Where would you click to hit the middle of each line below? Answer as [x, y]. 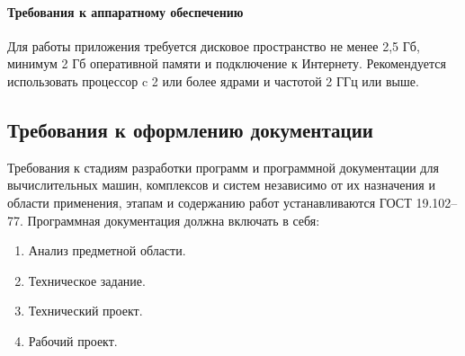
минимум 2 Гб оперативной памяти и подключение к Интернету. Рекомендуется [227, 63]
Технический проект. [85, 311]
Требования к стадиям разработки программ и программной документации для [223, 167]
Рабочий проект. [73, 340]
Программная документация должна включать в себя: [174, 220]
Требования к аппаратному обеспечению [125, 11]
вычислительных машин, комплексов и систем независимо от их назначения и [221, 185]
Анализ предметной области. [107, 250]
